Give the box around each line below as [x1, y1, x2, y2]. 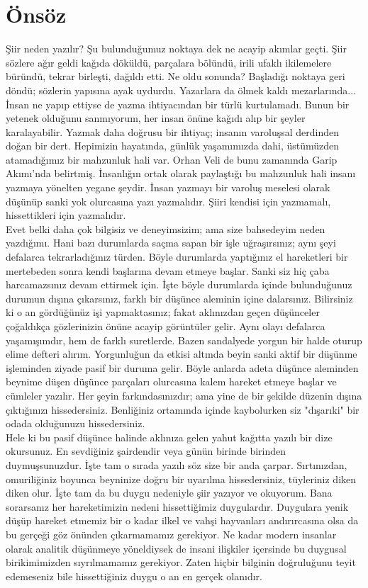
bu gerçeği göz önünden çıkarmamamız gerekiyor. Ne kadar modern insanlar [6, 526, 337, 541]
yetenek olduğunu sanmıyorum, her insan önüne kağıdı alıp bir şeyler [6, 111, 306, 125]
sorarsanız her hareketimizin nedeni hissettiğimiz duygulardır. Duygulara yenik [6, 499, 349, 514]
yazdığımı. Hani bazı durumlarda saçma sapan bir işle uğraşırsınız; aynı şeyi [6, 235, 336, 250]
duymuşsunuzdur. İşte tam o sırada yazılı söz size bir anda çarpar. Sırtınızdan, [6, 457, 347, 472]
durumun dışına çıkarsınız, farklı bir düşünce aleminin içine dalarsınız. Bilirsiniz [6, 290, 353, 305]
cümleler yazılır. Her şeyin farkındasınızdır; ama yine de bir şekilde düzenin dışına [6, 388, 362, 402]
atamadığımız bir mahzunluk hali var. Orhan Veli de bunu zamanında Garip [6, 152, 338, 166]
